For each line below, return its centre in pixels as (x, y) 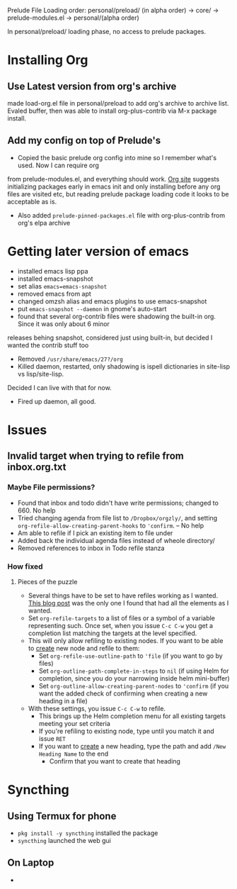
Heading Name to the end (73, 754)
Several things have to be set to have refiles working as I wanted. (123, 596)
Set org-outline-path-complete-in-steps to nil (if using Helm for (134, 671)
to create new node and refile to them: (84, 648)
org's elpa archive (44, 223)
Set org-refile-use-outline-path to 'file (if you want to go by (131, 656)
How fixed (25, 566)
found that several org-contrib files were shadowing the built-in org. (116, 316)
